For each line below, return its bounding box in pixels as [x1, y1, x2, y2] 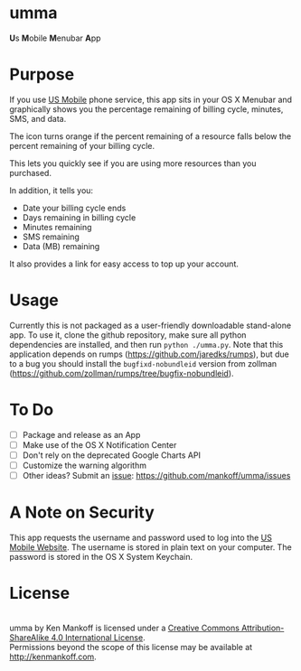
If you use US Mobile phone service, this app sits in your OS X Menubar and [9, 94, 292, 105]
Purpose [9, 64, 75, 85]
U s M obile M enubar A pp [9, 33, 101, 43]
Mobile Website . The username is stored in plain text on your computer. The [9, 542, 292, 553]
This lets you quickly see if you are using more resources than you [9, 157, 257, 169]
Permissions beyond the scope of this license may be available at [9, 641, 253, 652]
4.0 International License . [51, 631, 146, 643]
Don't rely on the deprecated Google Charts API [22, 450, 202, 461]
